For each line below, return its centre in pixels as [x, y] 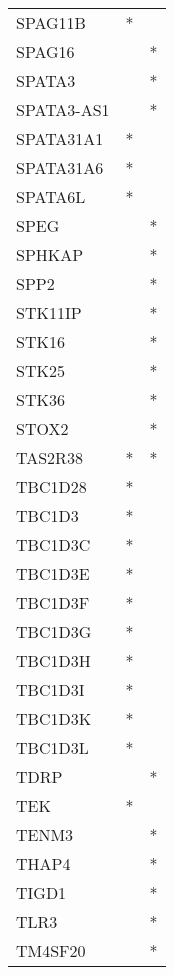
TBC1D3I [50, 689]
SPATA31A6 [60, 167]
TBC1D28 [51, 486]
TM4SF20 [51, 950]
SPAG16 [45, 51]
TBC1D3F [53, 602]
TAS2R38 [49, 457]
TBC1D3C [53, 544]
